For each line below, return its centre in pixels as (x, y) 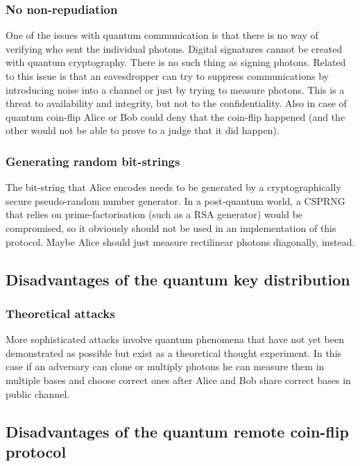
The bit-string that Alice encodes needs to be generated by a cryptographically (173, 187)
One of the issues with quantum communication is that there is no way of (162, 35)
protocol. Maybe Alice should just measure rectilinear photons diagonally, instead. (180, 241)
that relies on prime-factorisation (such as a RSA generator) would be (154, 214)
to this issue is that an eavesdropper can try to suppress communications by (167, 76)
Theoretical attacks (60, 313)
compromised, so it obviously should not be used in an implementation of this (171, 227)
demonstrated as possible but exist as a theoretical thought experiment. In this (174, 352)
